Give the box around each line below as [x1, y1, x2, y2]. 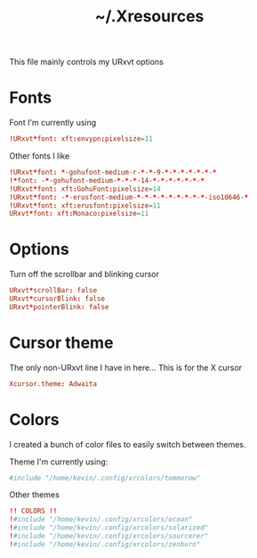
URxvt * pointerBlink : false [9, 302, 109, 311]
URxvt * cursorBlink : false [9, 294, 105, 304]
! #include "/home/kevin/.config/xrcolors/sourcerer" [9, 532, 209, 541]
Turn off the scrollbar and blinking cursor [9, 269, 160, 280]
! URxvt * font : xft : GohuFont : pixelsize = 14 [9, 185, 162, 193]
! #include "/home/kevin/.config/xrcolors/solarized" [9, 523, 209, 532]
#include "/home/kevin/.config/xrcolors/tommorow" [9, 473, 201, 482]
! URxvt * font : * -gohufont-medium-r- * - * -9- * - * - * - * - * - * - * [9, 168, 217, 176]
